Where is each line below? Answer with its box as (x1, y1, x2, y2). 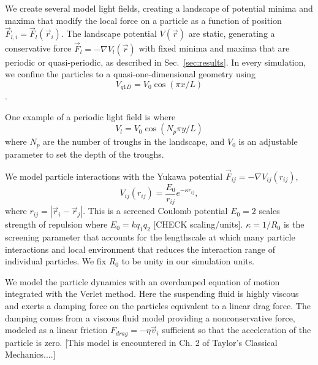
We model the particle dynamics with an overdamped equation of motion (5, 275, 280, 288)
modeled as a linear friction (5, 323, 108, 336)
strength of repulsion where (5, 218, 108, 231)
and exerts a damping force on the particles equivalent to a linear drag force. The (5, 299, 311, 312)
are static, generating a (188, 27, 275, 40)
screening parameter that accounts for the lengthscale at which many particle (5, 231, 295, 244)
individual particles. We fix (5, 255, 107, 267)
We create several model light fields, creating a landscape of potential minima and (5, 2, 313, 14)
